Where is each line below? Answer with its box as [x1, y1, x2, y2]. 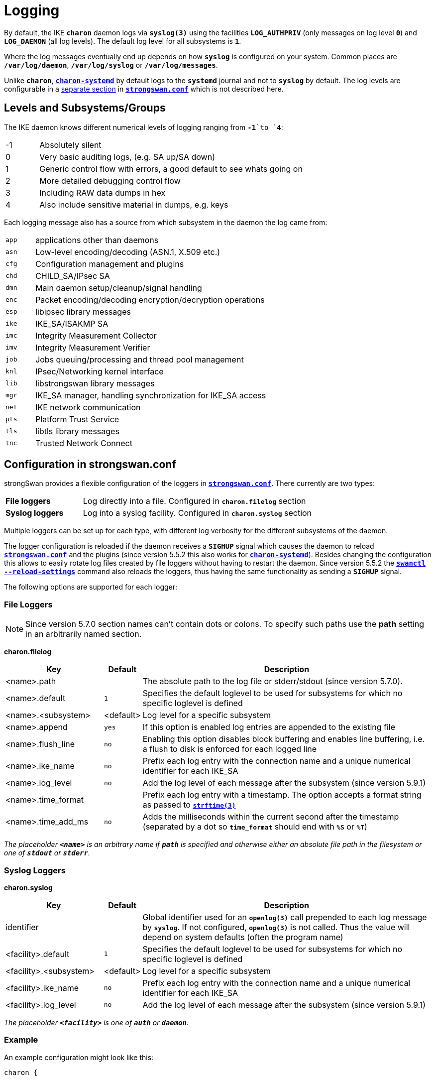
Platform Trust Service [35, 414, 119, 424]
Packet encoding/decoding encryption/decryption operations [35, 294, 265, 305]
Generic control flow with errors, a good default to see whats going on [39, 163, 303, 174]
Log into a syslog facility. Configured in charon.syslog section [83, 508, 312, 518]
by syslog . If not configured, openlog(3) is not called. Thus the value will [142, 922, 410, 932]
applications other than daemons [35, 235, 159, 245]
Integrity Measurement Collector [35, 330, 157, 341]
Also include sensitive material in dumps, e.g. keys [39, 199, 228, 210]
